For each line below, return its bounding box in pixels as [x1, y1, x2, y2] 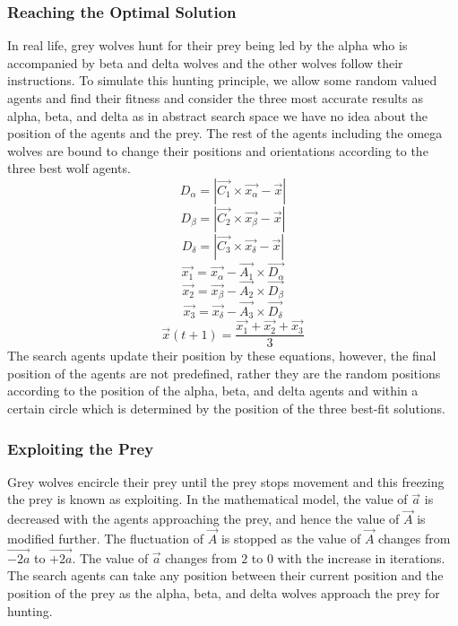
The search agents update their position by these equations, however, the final [7, 346, 436, 365]
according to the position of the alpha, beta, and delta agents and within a [7, 381, 419, 400]
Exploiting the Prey [7, 437, 154, 459]
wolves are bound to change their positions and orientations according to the [7, 141, 428, 160]
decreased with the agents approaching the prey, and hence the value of [7, 509, 400, 528]
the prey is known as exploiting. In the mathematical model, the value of [7, 490, 408, 509]
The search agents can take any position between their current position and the [7, 566, 444, 585]
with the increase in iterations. [277, 548, 445, 567]
